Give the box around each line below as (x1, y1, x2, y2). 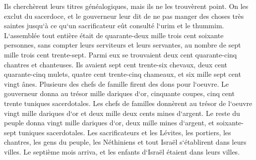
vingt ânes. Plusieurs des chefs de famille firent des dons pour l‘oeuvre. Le (4, 78, 229, 89)
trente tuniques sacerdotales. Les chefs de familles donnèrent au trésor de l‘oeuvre (4, 98, 253, 108)
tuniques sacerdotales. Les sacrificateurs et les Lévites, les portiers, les (18, 127, 231, 137)
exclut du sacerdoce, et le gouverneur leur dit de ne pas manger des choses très (4, 10, 244, 21)
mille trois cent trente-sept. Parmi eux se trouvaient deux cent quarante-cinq (4, 49, 237, 59)
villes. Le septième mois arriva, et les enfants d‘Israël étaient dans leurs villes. (4, 146, 240, 157)
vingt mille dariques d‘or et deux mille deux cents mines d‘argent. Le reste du (4, 107, 240, 118)
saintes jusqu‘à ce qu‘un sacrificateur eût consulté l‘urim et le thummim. (4, 20, 224, 31)
